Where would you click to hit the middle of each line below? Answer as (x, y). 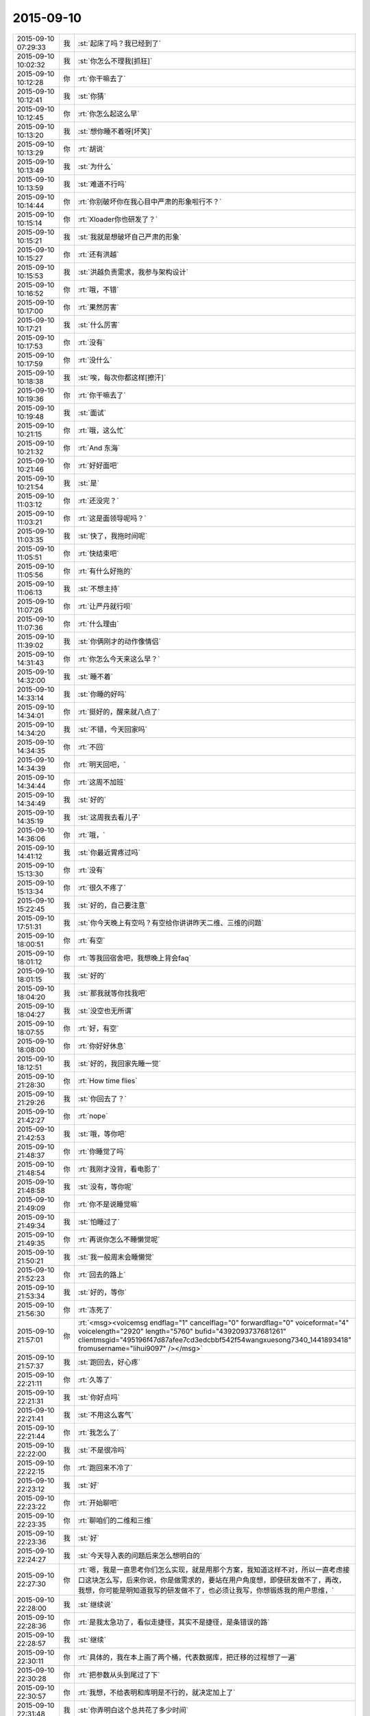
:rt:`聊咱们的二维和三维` (115, 1520)
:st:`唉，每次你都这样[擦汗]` (122, 378)
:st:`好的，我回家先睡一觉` (119, 1063)
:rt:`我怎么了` (98, 1433)
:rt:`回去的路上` (102, 1275)
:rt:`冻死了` (95, 1310)
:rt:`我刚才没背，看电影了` (119, 1169)
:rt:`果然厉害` (98, 307)
